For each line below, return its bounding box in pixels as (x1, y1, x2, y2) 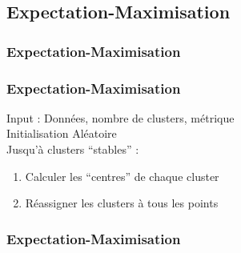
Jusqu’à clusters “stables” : (6, 141, 139, 158)
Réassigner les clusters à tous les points (25, 195, 219, 211)
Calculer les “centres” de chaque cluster (25, 167, 219, 184)
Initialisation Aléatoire (6, 125, 117, 142)
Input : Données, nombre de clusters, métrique (6, 109, 235, 126)
